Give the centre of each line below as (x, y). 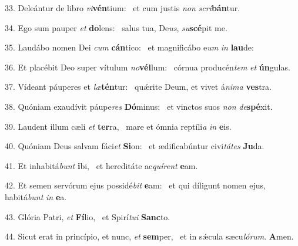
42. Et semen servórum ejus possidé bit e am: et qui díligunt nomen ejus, (135, 185)
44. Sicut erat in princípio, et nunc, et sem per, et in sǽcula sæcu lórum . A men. (149, 236)
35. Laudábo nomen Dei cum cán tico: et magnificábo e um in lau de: (129, 47)
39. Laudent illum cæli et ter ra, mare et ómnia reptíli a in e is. (118, 126)
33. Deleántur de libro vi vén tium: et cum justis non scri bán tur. (123, 8)
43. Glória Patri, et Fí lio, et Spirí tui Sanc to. (88, 216)
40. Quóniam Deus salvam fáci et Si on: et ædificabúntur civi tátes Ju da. (135, 146)
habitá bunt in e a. (36, 196)
